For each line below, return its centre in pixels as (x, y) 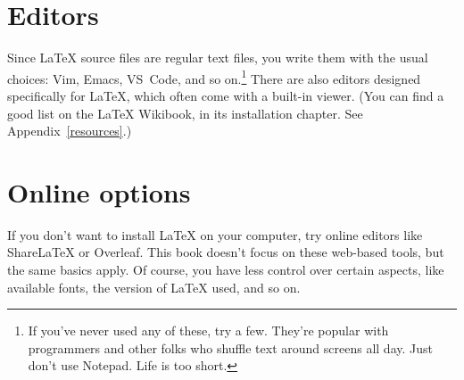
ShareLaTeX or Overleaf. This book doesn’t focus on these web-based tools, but (226, 252)
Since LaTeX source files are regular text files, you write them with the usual (218, 58)
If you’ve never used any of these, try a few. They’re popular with (208, 330)
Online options (99, 191)
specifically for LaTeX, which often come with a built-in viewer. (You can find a (226, 95)
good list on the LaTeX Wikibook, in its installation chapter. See (185, 113)
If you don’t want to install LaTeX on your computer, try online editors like (215, 234)
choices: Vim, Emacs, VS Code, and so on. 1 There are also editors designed (214, 77)
